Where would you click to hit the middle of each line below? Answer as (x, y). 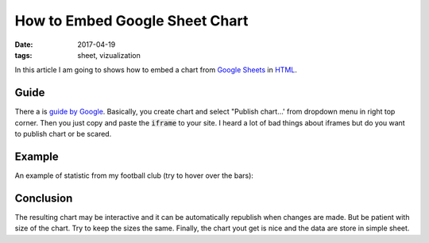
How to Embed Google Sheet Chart (131, 21)
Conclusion (44, 198)
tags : (23, 55)
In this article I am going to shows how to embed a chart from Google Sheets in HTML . (156, 70)
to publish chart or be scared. (63, 134)
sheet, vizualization (109, 55)
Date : (24, 44)
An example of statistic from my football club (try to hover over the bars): (134, 175)
